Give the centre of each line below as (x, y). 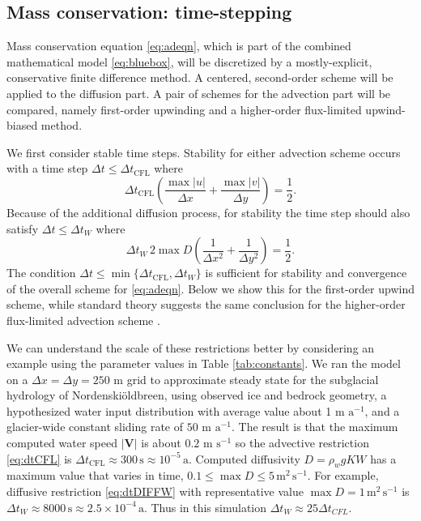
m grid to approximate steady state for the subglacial (246, 379)
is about (161, 443)
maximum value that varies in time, (95, 475)
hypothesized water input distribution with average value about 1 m (176, 410)
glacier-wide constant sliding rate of (95, 427)
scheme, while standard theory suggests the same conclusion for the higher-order (206, 304)
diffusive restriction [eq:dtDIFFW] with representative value (155, 491)
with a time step (47, 168)
